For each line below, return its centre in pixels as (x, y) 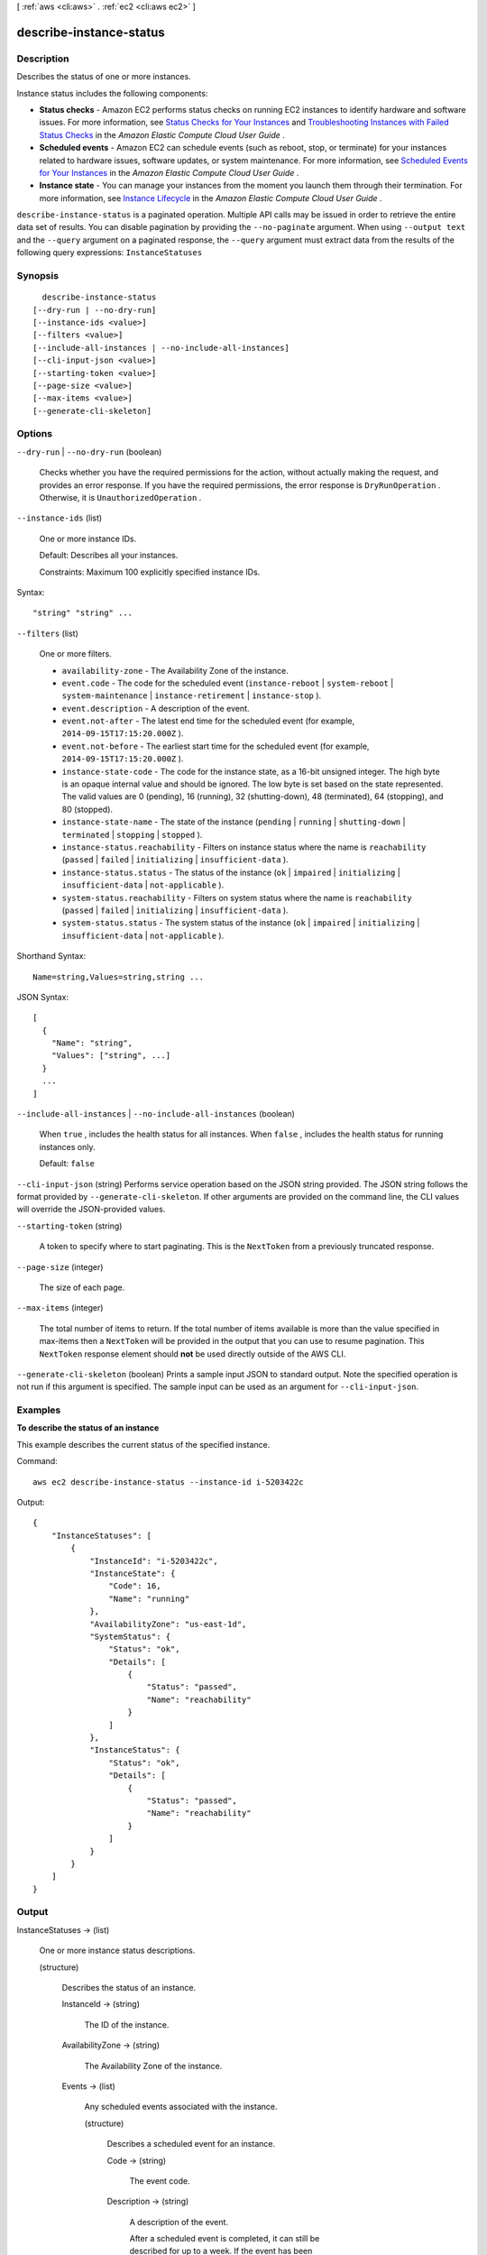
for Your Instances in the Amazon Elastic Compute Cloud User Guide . (169, 172)
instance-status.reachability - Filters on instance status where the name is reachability (244, 847)
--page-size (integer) (60, 1266)
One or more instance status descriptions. (117, 1951)
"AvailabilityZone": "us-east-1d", (168, 1624)
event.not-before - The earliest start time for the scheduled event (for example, (216, 746)
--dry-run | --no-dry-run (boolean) (89, 452)
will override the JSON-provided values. (91, 1210)
